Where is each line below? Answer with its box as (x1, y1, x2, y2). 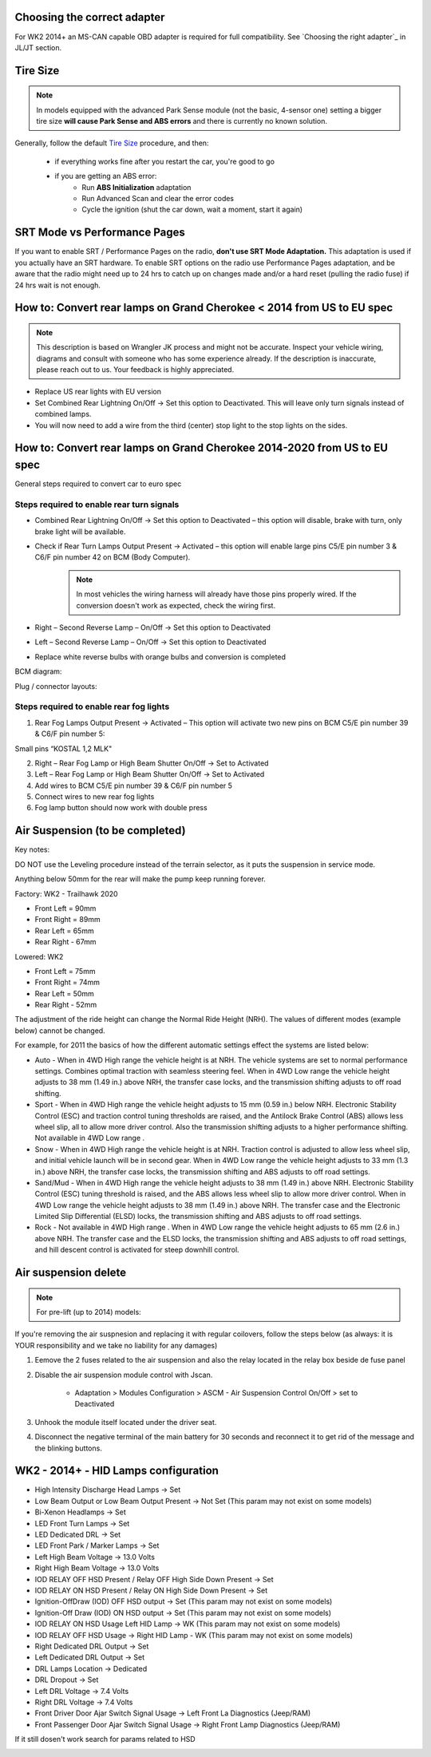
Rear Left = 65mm (34, 926, 95, 936)
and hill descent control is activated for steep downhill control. (34, 1245, 239, 1255)
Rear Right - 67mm (34, 937, 97, 947)
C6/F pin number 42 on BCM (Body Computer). (34, 552, 191, 562)
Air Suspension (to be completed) (14, 824, 187, 837)
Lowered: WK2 (14, 952, 64, 961)
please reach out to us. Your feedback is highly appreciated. (36, 365, 235, 374)
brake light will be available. (34, 527, 126, 536)
